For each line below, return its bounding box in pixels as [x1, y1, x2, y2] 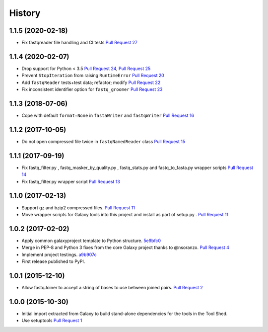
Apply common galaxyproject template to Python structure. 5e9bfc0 [21, 238, 161, 244]
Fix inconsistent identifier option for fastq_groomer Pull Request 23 [21, 86, 163, 92]
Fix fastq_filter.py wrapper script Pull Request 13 [21, 178, 120, 184]
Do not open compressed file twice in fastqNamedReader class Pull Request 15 [21, 138, 186, 144]
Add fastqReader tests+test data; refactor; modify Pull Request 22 [21, 80, 161, 85]
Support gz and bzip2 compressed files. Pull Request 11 [21, 204, 135, 211]
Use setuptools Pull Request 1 [21, 318, 82, 324]
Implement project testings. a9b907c [21, 251, 97, 257]
